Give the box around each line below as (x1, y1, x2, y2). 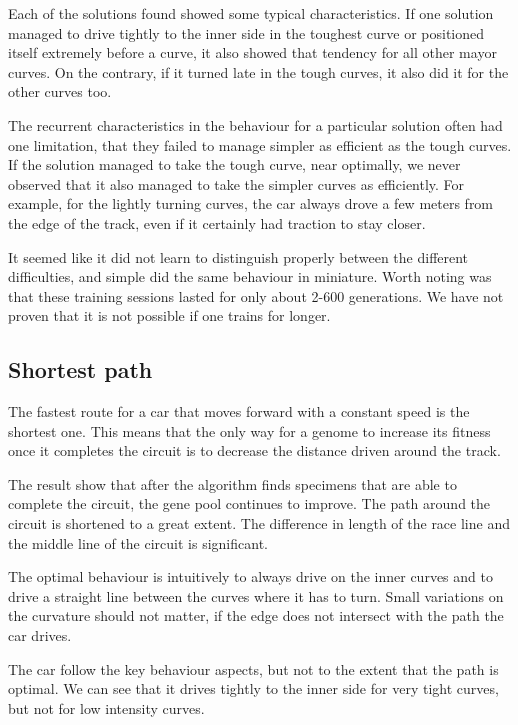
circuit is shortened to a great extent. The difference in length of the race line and (8, 513, 510, 534)
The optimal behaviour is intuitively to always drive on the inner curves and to (8, 566, 493, 587)
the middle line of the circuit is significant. (8, 532, 268, 553)
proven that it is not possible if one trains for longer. (8, 305, 331, 326)
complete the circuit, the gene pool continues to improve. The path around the (8, 493, 491, 514)
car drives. (8, 625, 72, 646)
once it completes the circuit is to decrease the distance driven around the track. (8, 440, 501, 461)
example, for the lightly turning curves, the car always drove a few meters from (8, 193, 494, 214)
